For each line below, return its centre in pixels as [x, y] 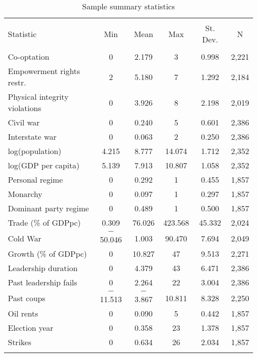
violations [25, 108]
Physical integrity [38, 97]
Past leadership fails [43, 282]
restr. [17, 82]
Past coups [27, 298]
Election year [31, 328]
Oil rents [23, 313]
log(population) [35, 151]
